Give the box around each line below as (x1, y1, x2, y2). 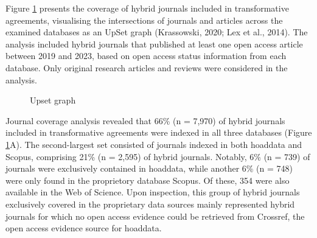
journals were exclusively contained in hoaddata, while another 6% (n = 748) (5, 162, 293, 175)
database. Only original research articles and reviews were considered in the (5, 61, 288, 74)
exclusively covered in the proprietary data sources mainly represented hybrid (5, 197, 295, 210)
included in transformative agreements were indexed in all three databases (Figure (5, 126, 312, 139)
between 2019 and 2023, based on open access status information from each (5, 49, 287, 62)
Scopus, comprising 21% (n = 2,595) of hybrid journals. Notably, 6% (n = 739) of (5, 150, 310, 163)
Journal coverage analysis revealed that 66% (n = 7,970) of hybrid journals (5, 114, 285, 127)
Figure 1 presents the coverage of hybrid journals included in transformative (5, 2, 289, 14)
